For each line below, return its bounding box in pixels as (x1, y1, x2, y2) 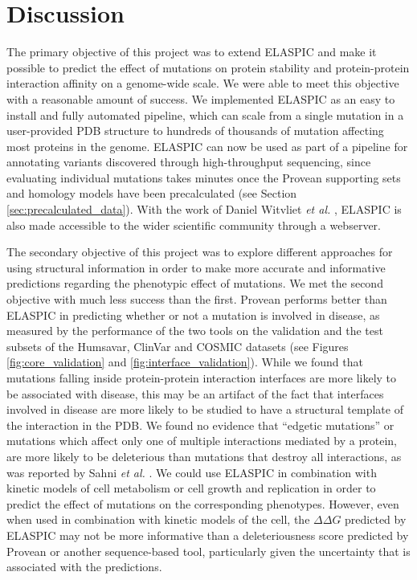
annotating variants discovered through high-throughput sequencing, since (6, 153, 371, 170)
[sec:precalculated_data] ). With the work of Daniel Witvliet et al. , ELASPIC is (6, 201, 402, 218)
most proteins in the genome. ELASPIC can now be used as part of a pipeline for (6, 137, 408, 154)
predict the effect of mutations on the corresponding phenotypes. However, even (6, 495, 399, 512)
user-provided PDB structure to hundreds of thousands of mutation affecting (6, 122, 384, 139)
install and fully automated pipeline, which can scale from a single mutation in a (6, 106, 404, 123)
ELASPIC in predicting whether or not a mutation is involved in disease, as (6, 306, 380, 323)
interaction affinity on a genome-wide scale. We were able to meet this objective (6, 75, 399, 92)
